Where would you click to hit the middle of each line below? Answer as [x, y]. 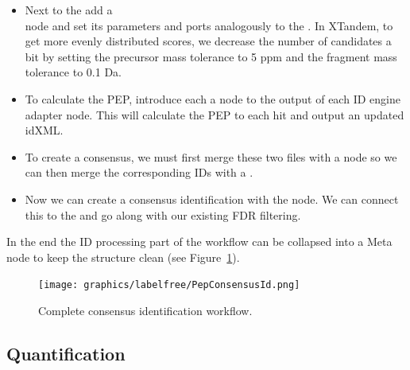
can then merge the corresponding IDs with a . [139, 172]
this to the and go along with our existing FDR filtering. [163, 214]
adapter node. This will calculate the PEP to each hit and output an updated [215, 114]
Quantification [66, 353]
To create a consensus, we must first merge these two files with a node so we [211, 156]
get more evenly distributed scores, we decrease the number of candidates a [208, 41]
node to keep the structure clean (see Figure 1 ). [123, 257]
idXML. [44, 130]
